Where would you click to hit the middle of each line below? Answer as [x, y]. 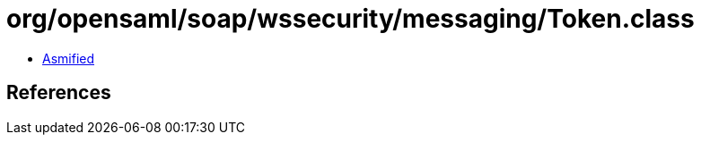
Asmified [69, 58]
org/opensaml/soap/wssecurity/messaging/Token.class [350, 19]
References [59, 93]
